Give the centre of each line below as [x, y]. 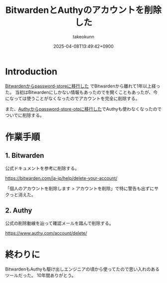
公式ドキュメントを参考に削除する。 [42, 168]
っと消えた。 [22, 195]
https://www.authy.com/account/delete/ [46, 233]
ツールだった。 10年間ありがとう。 [41, 276]
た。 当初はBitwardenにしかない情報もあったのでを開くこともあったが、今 [82, 92]
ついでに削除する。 [25, 115]
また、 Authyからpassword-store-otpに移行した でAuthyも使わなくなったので [83, 109]
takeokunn [83, 36]
